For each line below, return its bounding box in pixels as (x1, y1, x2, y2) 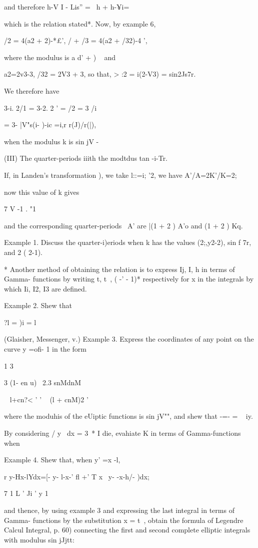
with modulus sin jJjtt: (4, 534, 74, 544)
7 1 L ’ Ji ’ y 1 (4, 488, 48, 498)
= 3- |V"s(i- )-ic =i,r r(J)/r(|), (4, 119, 96, 130)
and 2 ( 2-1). (4, 246, 42, 257)
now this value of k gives (4, 186, 79, 197)
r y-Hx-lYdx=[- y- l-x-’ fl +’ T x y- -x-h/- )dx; (4, 471, 149, 481)
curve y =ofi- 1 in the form (4, 344, 86, 354)
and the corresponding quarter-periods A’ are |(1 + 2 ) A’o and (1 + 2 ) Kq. (4, 220, 243, 230)
